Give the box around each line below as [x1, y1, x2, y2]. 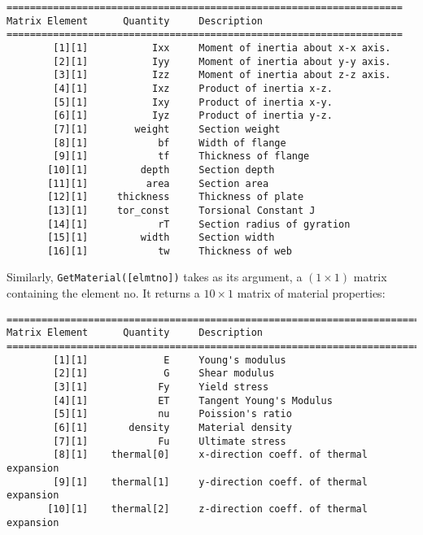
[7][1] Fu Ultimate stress [53, 435, 286, 447]
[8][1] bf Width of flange [53, 137, 286, 149]
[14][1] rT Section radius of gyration [47, 218, 351, 230]
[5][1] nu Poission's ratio [53, 408, 292, 420]
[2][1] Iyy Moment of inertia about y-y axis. [53, 55, 391, 67]
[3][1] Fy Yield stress [53, 381, 269, 393]
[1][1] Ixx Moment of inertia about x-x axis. [53, 41, 391, 54]
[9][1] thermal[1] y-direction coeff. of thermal [53, 476, 368, 488]
